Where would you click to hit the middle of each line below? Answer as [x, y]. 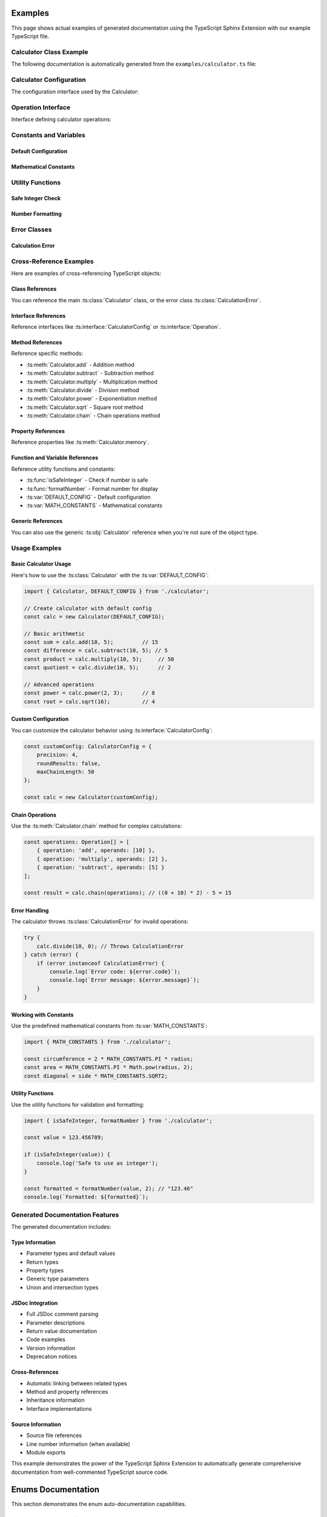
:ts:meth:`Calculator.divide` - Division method [83, 390]
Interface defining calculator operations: [61, 120]
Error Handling [30, 911]
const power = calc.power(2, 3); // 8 [90, 693]
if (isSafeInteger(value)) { [67, 1155]
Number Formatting [36, 214]
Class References [34, 289]
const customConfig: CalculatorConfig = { [88, 746]
